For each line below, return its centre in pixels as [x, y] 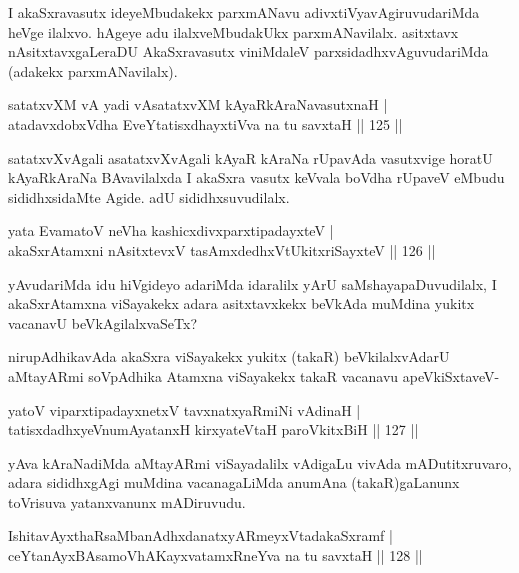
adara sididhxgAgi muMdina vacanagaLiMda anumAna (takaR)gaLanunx [234, 482]
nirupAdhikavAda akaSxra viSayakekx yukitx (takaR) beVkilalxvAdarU [229, 356]
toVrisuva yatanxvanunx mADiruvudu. [127, 501]
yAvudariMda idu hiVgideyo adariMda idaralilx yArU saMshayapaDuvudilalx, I [252, 283]
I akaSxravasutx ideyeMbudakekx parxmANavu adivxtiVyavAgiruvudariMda [244, 12]
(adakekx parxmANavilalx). [93, 70]
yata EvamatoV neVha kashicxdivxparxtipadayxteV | [171, 230]
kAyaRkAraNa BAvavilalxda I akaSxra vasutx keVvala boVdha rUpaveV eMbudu [256, 177]
